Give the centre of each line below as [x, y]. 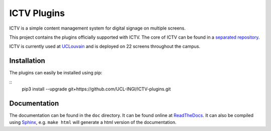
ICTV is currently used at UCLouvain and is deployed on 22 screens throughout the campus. [105, 46]
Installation [27, 61]
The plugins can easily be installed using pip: [56, 73]
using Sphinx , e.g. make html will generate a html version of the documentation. [93, 122]
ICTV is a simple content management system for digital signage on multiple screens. [97, 28]
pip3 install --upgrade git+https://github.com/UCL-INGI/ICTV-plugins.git [96, 89]
